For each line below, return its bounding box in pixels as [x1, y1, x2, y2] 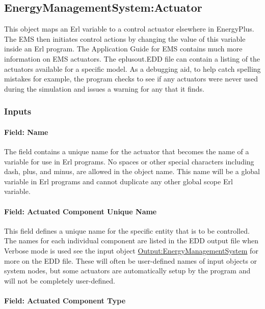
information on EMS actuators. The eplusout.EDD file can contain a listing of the [4, 53, 260, 64]
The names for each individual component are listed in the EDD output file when [4, 235, 258, 246]
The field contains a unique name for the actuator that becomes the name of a [4, 146, 249, 156]
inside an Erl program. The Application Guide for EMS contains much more [4, 43, 243, 54]
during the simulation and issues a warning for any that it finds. [4, 83, 204, 94]
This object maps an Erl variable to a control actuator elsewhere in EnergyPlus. [4, 23, 254, 34]
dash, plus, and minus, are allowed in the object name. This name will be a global [4, 166, 260, 177]
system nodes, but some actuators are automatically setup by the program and [4, 265, 251, 276]
